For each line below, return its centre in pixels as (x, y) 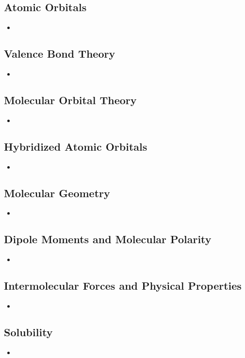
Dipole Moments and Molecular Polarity (108, 239)
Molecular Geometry (57, 193)
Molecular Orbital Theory (70, 100)
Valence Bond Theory (60, 54)
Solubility (28, 332)
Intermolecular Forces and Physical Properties (123, 286)
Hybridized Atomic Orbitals (76, 146)
